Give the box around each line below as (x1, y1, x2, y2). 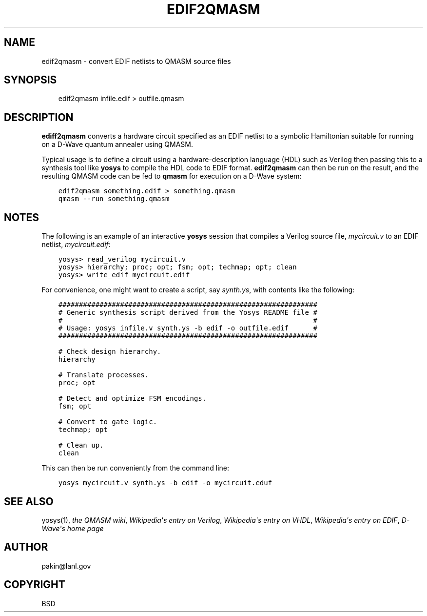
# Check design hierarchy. (58, 348, 161, 356)
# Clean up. (58, 441, 104, 450)
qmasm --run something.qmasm (58, 195, 170, 203)
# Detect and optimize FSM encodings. (58, 394, 207, 403)
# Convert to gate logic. (58, 418, 157, 426)
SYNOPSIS (4, 74, 57, 86)
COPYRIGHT (4, 578, 65, 591)
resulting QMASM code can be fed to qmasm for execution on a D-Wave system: (41, 172, 302, 181)
